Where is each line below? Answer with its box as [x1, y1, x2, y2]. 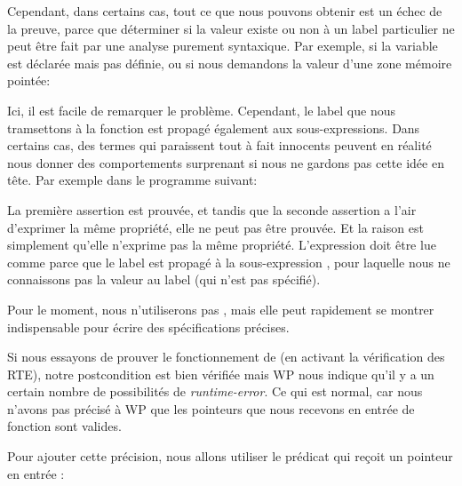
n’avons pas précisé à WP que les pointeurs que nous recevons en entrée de [7, 399, 415, 418]
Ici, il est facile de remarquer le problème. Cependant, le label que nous [7, 100, 396, 119]
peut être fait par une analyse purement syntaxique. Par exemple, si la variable [7, 36, 438, 55]
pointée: [7, 71, 51, 90]
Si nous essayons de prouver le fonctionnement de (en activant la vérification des [7, 347, 445, 366]
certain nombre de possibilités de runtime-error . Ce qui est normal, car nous [7, 382, 423, 401]
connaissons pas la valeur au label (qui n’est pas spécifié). [7, 270, 321, 289]
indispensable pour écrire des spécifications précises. [7, 317, 290, 336]
